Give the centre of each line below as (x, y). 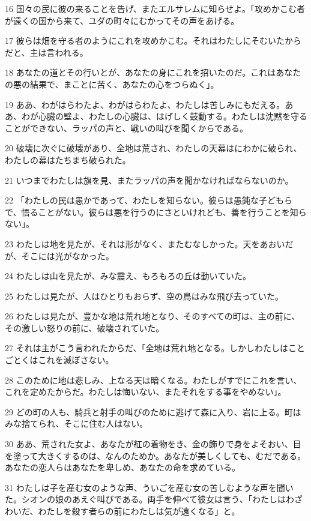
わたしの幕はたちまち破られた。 (68, 159)
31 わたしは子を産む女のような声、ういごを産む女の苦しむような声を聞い (149, 487)
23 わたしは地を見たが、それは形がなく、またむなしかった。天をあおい (145, 243)
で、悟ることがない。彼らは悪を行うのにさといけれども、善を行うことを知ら (156, 212)
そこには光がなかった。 (68, 255)
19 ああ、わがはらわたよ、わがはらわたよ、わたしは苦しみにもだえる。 (145, 104)
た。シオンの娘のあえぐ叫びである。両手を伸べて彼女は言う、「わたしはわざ (154, 499)
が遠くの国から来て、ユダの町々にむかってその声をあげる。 (122, 20)
